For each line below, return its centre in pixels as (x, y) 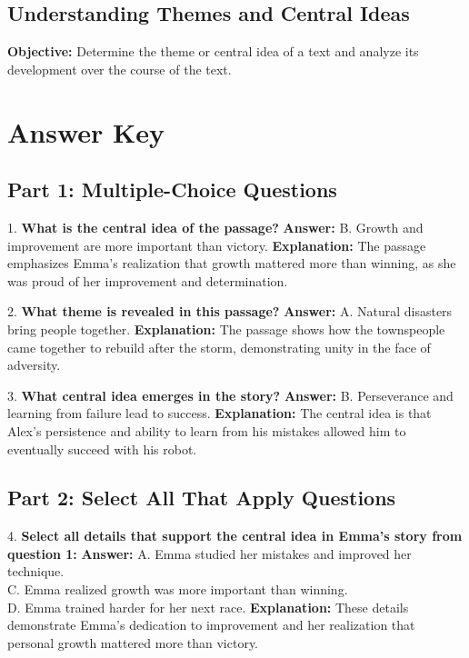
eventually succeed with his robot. (102, 449)
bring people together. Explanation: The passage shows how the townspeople (226, 329)
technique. (36, 571)
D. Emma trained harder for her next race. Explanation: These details (208, 607)
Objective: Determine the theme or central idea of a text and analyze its (213, 51)
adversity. (34, 365)
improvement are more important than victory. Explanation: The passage (217, 245)
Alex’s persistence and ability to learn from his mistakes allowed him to (207, 430)
